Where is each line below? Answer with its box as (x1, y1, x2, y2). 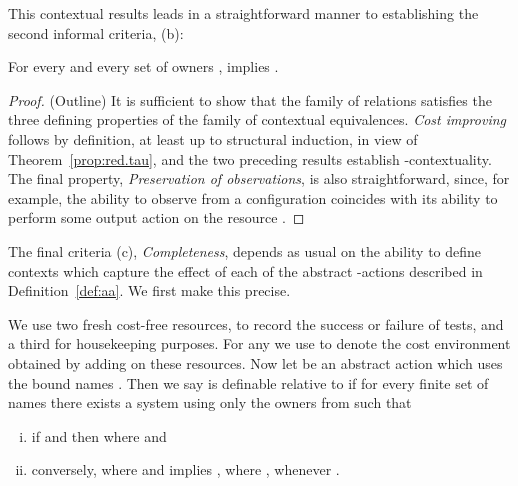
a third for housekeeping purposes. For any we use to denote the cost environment (8, 333, 511, 354)
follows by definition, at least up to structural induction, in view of (8, 128, 418, 149)
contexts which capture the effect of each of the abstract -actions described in (8, 260, 483, 281)
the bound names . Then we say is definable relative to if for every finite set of (8, 372, 489, 393)
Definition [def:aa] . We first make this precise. (8, 280, 291, 301)
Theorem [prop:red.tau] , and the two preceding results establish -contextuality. (8, 148, 492, 169)
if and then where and (31, 425, 167, 446)
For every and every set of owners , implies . (8, 56, 279, 77)
